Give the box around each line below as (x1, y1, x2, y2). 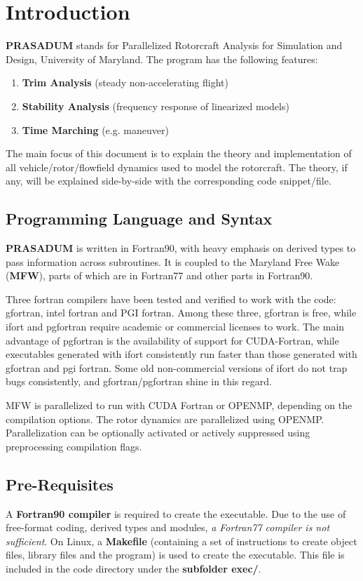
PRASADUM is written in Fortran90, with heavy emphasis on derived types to (6, 241, 356, 255)
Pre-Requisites (6, 473, 114, 495)
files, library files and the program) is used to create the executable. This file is (6, 547, 345, 562)
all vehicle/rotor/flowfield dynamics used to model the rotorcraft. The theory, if (6, 159, 348, 174)
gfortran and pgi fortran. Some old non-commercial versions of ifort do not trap (6, 360, 348, 375)
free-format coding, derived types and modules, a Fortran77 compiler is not (6, 520, 330, 535)
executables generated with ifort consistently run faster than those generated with (6, 347, 357, 361)
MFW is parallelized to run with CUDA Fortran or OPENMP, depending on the (6, 398, 352, 413)
